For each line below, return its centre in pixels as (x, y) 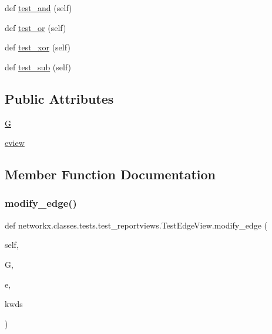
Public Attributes (59, 98)
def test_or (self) (36, 27)
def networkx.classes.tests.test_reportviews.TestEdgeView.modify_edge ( (136, 225)
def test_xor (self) (38, 47)
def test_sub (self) (38, 67)
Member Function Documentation (110, 174)
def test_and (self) (38, 8)
